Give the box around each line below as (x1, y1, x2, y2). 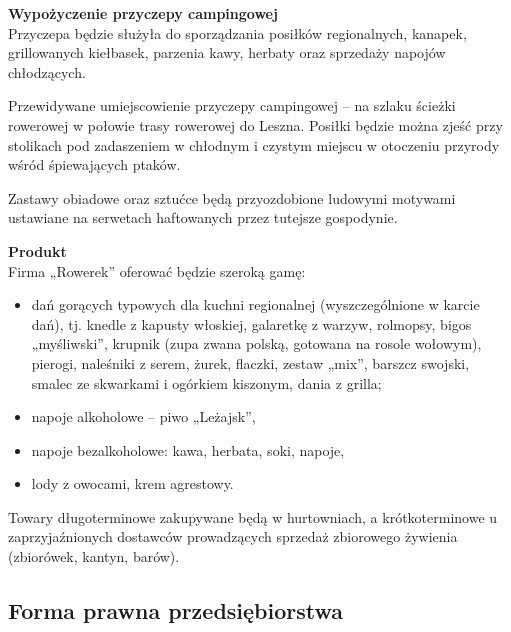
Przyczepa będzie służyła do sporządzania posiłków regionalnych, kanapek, (8, 22, 467, 43)
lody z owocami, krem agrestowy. (31, 473, 234, 494)
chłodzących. (8, 61, 86, 82)
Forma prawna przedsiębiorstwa (8, 595, 344, 626)
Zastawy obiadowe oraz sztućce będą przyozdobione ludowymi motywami (8, 187, 456, 208)
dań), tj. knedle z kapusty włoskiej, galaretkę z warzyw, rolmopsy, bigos (31, 313, 472, 334)
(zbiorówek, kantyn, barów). (8, 546, 180, 567)
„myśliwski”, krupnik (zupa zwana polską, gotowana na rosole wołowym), (31, 333, 482, 354)
